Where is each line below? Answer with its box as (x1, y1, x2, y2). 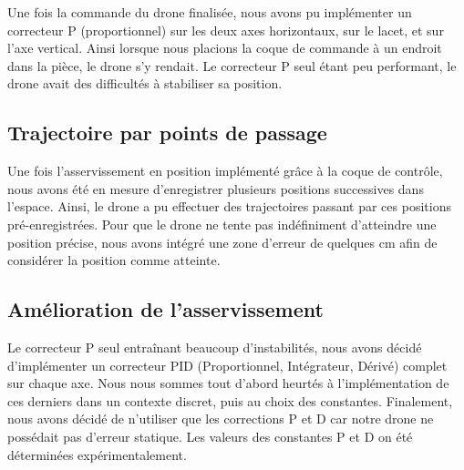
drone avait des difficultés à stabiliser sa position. (7, 74, 283, 93)
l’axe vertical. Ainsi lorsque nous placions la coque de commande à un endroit (7, 38, 442, 57)
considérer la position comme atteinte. (7, 250, 221, 270)
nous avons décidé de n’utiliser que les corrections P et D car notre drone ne (7, 409, 434, 428)
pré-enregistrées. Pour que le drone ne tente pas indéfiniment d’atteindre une (7, 214, 437, 233)
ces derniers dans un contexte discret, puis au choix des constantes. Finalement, (7, 391, 453, 410)
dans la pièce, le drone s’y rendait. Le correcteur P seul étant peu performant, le (7, 56, 457, 75)
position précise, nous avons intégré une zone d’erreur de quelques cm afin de (7, 232, 438, 251)
